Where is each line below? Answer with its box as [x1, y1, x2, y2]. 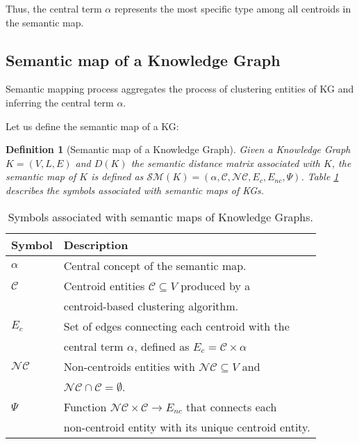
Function [63, 398, 107, 415]
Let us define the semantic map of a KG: [6, 118, 179, 133]
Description [63, 236, 128, 253]
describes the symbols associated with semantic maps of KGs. [6, 182, 265, 197]
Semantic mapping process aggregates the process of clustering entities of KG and [6, 81, 354, 96]
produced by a [181, 277, 251, 294]
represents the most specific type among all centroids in [114, 1, 351, 15]
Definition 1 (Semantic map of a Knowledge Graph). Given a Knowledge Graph [6, 142, 351, 157]
